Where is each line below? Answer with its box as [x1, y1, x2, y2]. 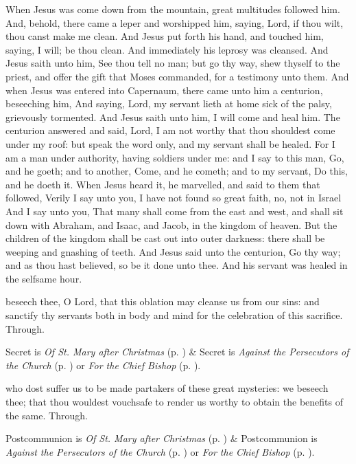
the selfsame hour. [5, 271, 82, 285]
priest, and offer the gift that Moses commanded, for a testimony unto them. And [5, 69, 349, 83]
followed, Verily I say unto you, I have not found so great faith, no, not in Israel [5, 190, 342, 205]
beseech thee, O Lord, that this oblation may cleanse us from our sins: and [5, 294, 320, 309]
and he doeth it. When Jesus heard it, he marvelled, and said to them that [5, 177, 320, 191]
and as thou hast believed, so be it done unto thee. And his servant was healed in [5, 258, 348, 272]
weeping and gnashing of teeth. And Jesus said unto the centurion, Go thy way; [5, 244, 341, 258]
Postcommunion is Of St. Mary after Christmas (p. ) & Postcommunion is [5, 431, 318, 445]
